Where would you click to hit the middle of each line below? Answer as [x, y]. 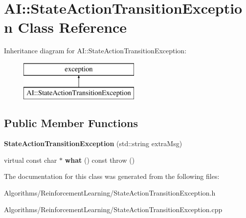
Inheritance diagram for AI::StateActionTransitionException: [95, 51]
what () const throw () [100, 160]
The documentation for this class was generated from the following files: [112, 176]
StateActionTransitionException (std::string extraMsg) [93, 143]
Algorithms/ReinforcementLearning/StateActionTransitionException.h [110, 193]
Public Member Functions [71, 123]
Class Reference [72, 27]
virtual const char [31, 160]
